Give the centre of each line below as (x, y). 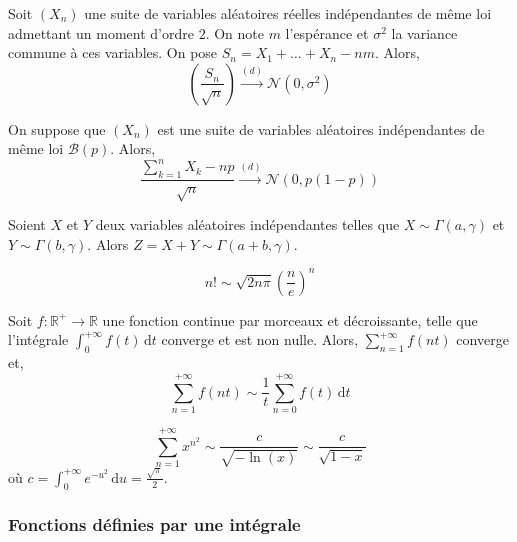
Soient (27, 224)
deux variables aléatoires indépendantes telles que (247, 224)
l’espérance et (327, 32)
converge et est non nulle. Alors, (260, 339)
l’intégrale (38, 339)
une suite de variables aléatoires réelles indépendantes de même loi (288, 13)
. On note (234, 32)
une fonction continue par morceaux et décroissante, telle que (290, 319)
